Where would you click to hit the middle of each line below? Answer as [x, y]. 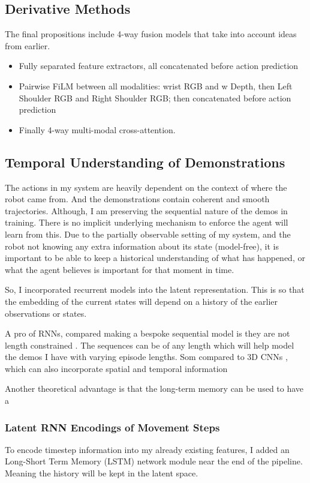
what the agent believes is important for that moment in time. [120, 269]
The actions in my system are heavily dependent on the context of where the [146, 187]
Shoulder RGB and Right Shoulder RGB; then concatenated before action [155, 97]
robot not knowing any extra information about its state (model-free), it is [142, 246]
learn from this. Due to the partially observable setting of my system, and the [148, 234]
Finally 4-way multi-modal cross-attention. [97, 129]
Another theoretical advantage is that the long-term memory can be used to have [154, 388]
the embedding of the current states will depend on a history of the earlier [142, 301]
